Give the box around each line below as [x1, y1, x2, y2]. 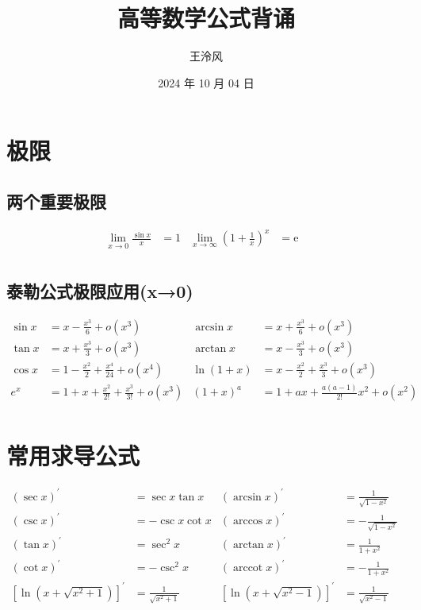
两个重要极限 [6, 188, 106, 213]
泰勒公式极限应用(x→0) [6, 278, 193, 303]
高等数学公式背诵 [117, 2, 295, 34]
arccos [232, 515, 263, 527]
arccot [232, 562, 263, 574]
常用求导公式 [6, 438, 140, 471]
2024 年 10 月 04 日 [158, 74, 255, 91]
